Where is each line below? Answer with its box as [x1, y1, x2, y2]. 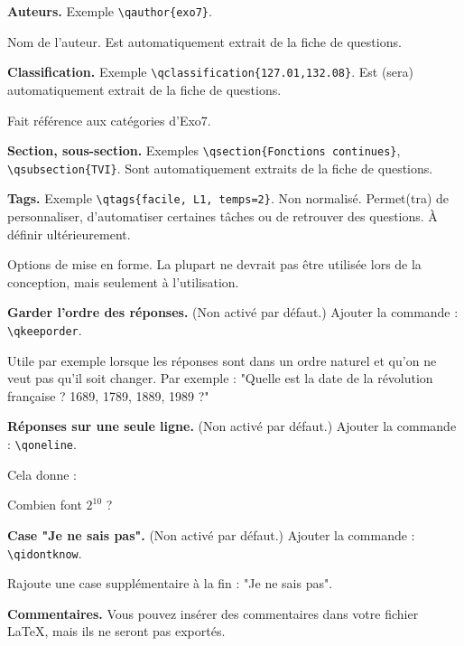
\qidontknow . [7, 543, 82, 562]
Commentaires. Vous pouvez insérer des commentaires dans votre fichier [7, 604, 419, 623]
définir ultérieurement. [7, 224, 131, 243]
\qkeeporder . [7, 321, 82, 340]
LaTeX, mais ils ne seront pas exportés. [7, 622, 226, 641]
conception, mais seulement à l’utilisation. [7, 272, 239, 291]
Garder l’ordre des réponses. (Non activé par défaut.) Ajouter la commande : [7, 303, 459, 322]
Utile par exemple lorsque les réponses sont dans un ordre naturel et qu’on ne [7, 351, 437, 370]
